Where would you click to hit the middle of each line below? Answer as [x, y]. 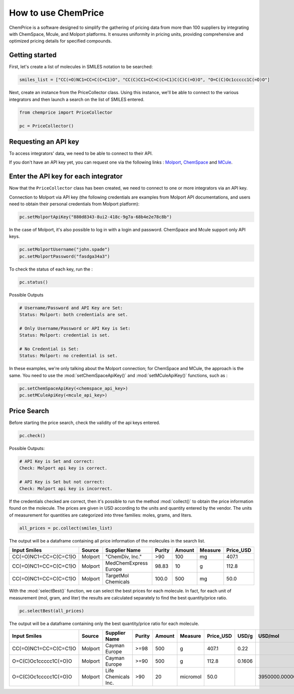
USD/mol [269, 636]
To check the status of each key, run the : [51, 269]
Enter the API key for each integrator [66, 176]
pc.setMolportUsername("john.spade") [65, 249]
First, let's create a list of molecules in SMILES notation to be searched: [81, 67]
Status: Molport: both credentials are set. [74, 314]
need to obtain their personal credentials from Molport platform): [74, 204]
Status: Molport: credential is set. [65, 335]
